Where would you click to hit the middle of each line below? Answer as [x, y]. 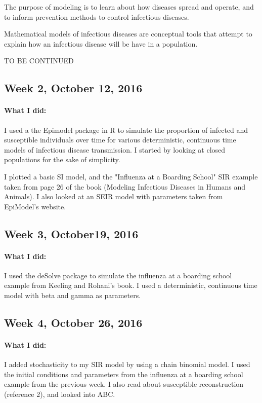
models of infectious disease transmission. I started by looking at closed [115, 149]
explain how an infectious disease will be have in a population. [101, 43]
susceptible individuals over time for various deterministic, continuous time [120, 140]
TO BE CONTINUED [39, 61]
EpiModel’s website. [35, 206]
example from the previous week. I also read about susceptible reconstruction [124, 384]
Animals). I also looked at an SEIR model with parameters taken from [114, 196]
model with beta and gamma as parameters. [73, 295]
